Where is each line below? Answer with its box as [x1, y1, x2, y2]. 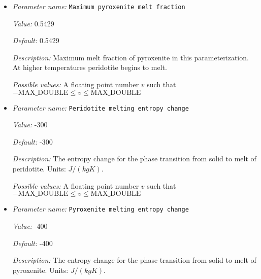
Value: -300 [12, 119, 48, 130]
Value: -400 [12, 220, 48, 231]
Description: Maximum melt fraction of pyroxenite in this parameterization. [12, 52, 249, 62]
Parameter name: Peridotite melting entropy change [12, 102, 189, 113]
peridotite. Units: [12, 163, 66, 174]
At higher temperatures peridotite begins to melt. [12, 62, 167, 73]
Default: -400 [12, 237, 53, 248]
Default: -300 [12, 136, 53, 147]
